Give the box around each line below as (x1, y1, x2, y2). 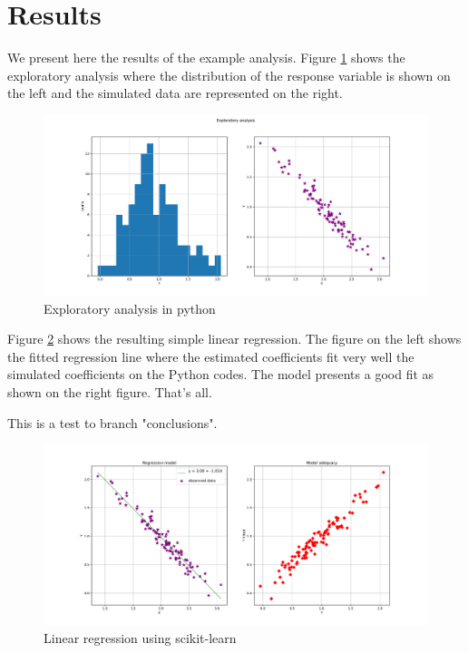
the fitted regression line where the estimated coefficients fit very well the (7, 346, 414, 365)
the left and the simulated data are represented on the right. (7, 83, 343, 102)
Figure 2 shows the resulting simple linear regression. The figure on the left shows (7, 329, 462, 348)
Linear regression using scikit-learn (44, 628, 237, 647)
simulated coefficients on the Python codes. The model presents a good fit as (7, 365, 434, 384)
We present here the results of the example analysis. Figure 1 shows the (7, 48, 405, 67)
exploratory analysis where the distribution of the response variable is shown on (7, 65, 451, 84)
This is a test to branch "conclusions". (7, 413, 218, 432)
